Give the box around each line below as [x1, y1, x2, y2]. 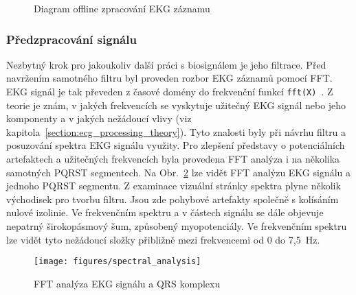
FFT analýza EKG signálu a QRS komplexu [34, 276, 221, 290]
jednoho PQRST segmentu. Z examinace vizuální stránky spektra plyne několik [6, 178, 341, 193]
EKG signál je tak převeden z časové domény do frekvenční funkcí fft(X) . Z [6, 84, 333, 98]
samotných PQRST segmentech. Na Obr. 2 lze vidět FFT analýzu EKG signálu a [6, 165, 351, 179]
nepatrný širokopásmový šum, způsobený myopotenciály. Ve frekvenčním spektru [6, 219, 347, 233]
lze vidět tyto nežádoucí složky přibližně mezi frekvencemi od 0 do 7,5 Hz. [6, 232, 320, 246]
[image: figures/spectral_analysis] [34, 257, 201, 267]
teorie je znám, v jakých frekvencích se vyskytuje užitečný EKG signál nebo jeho [6, 97, 346, 112]
